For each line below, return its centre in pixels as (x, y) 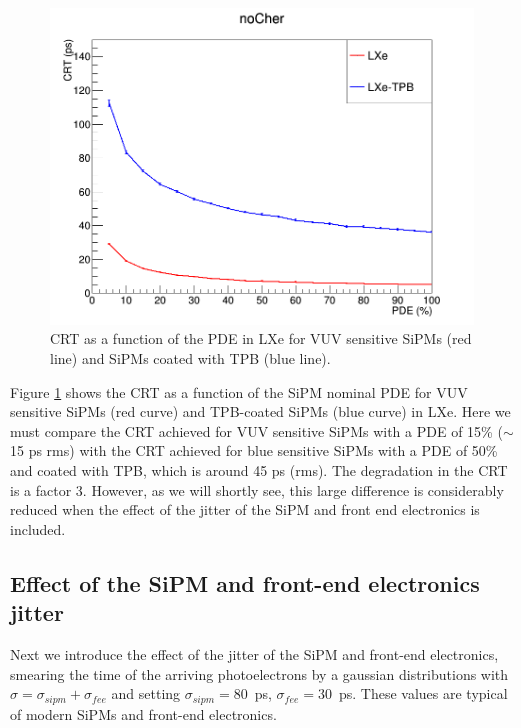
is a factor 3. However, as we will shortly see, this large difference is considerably (257, 489)
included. (38, 528)
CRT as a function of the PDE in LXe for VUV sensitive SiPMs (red (261, 338)
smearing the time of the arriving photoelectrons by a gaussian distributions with (259, 673)
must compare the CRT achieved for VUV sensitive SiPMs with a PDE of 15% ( (256, 430)
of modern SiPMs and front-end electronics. (143, 713)
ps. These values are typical (423, 693)
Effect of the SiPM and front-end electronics (245, 582)
